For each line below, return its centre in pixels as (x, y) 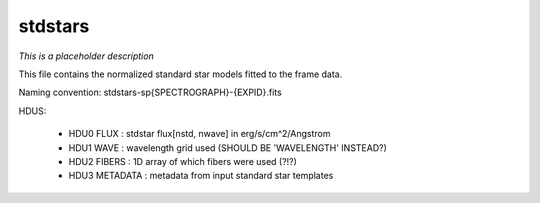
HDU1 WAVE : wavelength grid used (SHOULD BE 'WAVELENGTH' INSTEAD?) (227, 147)
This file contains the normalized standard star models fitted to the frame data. (180, 74)
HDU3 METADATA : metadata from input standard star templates (201, 176)
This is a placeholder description (86, 56)
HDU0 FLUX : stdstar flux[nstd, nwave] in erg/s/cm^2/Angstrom (199, 134)
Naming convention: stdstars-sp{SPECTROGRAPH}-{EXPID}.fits (150, 92)
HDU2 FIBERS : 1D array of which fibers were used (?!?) (182, 161)
